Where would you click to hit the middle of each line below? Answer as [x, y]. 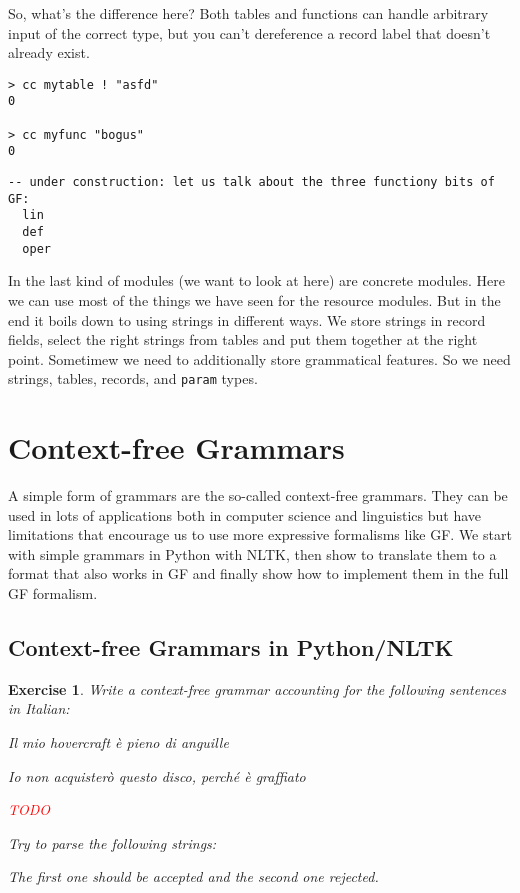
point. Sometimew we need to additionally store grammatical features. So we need [259, 358]
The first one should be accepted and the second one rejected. [193, 876]
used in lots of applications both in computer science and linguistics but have [245, 514]
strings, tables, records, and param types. [133, 378]
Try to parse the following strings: [112, 842]
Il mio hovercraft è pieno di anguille [118, 742]
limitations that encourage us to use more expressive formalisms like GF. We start [260, 534]
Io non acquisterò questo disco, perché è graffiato [157, 775]
